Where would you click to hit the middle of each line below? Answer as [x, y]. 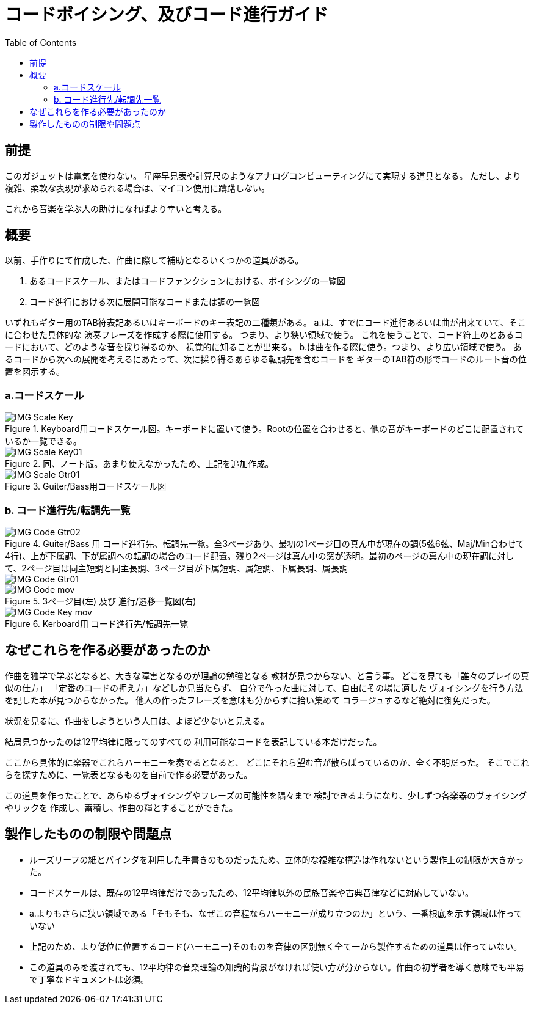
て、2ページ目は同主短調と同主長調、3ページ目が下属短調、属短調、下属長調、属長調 [176, 568]
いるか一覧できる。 [43, 441]
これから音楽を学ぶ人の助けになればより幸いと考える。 [116, 208]
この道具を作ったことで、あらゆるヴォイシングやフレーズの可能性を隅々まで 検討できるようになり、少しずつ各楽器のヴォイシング [266, 795]
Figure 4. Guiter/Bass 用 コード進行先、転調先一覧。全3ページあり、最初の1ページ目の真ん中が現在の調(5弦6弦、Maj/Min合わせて [265, 543]
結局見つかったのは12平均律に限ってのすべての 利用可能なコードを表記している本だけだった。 [193, 741]
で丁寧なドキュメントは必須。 [89, 979]
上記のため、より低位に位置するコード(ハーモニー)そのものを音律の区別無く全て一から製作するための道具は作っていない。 [276, 946]
